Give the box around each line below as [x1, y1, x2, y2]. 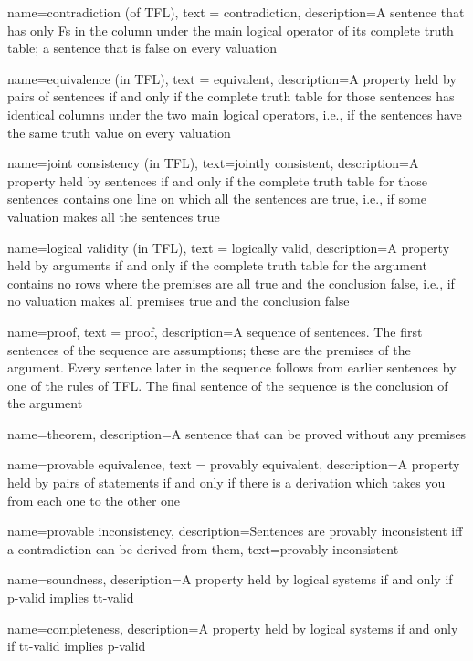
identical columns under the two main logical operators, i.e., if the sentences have [7, 104, 462, 123]
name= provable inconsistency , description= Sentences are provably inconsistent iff [7, 521, 463, 540]
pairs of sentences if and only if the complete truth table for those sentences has [7, 87, 455, 106]
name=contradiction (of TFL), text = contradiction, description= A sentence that [7, 3, 465, 21]
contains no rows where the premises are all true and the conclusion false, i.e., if [7, 273, 455, 292]
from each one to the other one [7, 490, 181, 509]
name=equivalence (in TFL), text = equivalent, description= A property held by [7, 68, 457, 88]
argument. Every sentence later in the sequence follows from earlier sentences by [7, 358, 457, 377]
